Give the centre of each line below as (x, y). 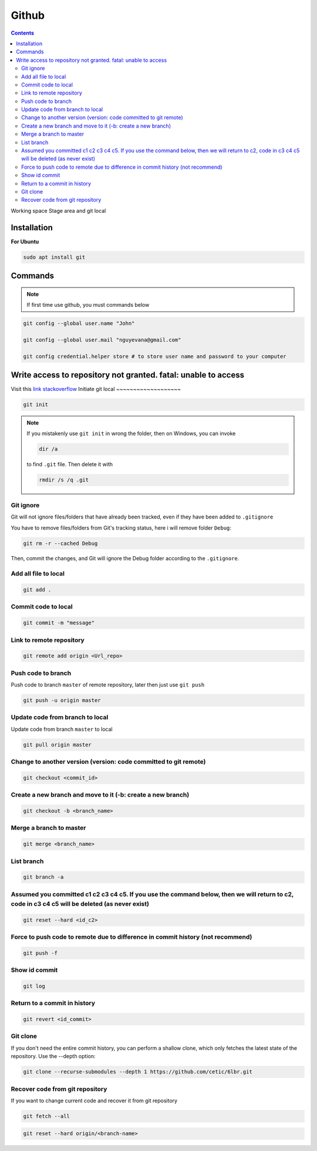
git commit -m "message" (59, 623)
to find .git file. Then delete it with (70, 464)
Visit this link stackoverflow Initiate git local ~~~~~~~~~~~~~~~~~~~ (96, 389)
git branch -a (43, 877)
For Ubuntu (25, 242)
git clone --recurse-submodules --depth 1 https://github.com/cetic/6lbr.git (138, 1072)
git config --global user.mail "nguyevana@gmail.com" (102, 340)
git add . (37, 590)
